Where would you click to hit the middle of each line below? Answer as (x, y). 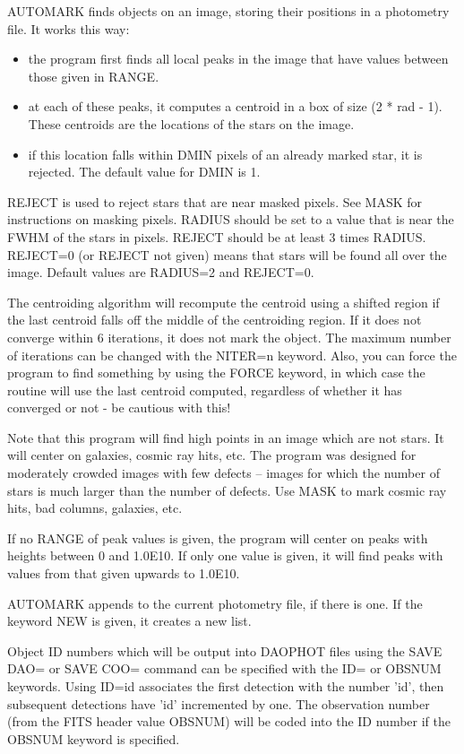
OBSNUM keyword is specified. (94, 738)
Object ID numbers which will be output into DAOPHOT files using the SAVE (225, 650)
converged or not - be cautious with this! (119, 407)
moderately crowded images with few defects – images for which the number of (223, 473)
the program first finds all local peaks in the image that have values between (238, 59)
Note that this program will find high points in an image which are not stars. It (226, 437)
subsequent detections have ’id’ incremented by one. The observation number (219, 703)
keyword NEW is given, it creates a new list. (129, 621)
